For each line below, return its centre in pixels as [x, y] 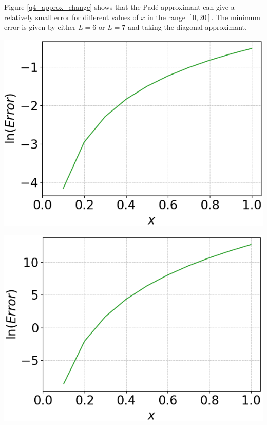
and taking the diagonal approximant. [187, 27]
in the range [167, 17]
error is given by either [40, 27]
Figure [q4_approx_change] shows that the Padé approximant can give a [119, 7]
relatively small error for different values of [71, 17]
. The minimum [236, 17]
